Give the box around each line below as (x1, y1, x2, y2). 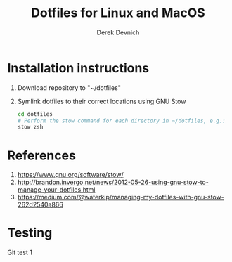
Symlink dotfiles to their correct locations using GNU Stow (17, 97, 186, 105)
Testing (7, 225, 53, 241)
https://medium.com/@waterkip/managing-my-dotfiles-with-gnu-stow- (17, 193, 225, 202)
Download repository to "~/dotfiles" (17, 83, 121, 92)
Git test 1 (7, 248, 33, 257)
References (7, 148, 76, 163)
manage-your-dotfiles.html (17, 185, 96, 194)
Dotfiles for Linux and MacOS (31, 5, 205, 21)
